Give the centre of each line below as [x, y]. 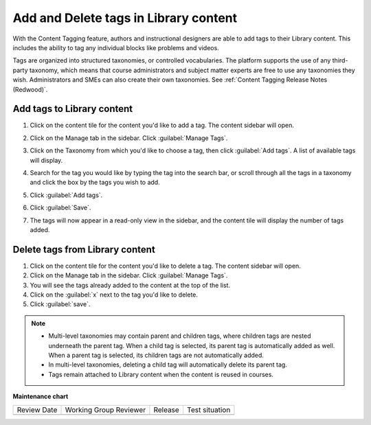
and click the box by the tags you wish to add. [95, 183]
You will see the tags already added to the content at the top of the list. [130, 285]
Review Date [37, 410]
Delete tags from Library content [84, 250]
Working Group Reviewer [105, 410]
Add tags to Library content [73, 109]
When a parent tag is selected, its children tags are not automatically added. [156, 355]
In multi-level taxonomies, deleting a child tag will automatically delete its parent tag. [168, 365]
